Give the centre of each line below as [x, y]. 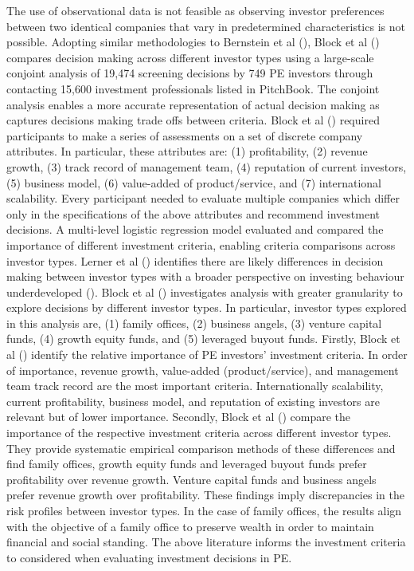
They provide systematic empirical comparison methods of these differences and [201, 448]
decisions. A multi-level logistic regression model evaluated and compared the [195, 229]
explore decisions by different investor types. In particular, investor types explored [207, 307]
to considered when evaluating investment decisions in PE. [149, 557]
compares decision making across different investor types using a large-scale [190, 57]
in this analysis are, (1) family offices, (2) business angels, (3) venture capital [194, 323]
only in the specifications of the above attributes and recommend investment [193, 213]
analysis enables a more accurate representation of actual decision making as [193, 104]
